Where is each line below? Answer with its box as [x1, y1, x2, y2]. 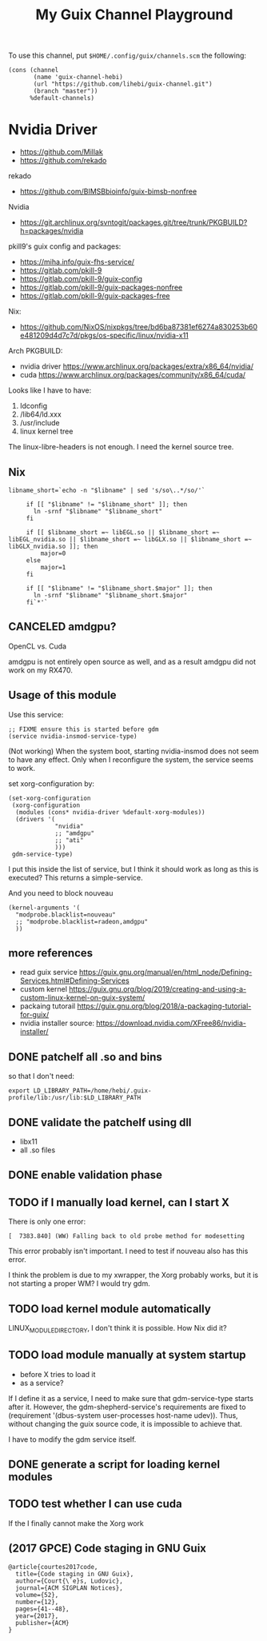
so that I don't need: [8, 1072, 74, 1081]
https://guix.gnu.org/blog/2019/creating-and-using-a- [69, 984, 247, 994]
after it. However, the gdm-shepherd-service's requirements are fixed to [8, 1402, 246, 1411]
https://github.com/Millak [19, 147, 104, 157]
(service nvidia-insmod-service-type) [8, 732, 137, 741]
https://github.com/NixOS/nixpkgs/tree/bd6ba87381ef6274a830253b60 [19, 322, 258, 332]
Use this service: [8, 709, 64, 719]
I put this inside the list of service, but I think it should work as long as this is [8, 864, 259, 873]
